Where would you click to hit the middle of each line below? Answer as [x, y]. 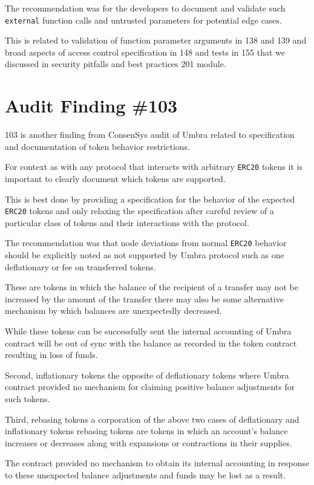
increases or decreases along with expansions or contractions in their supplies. [149, 442]
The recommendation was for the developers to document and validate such [145, 8]
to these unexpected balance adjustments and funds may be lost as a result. [146, 475]
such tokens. [28, 399]
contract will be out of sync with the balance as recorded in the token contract [151, 343]
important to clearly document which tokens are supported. [115, 178]
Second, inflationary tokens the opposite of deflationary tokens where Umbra [147, 375]
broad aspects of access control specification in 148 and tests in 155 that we [145, 52]
